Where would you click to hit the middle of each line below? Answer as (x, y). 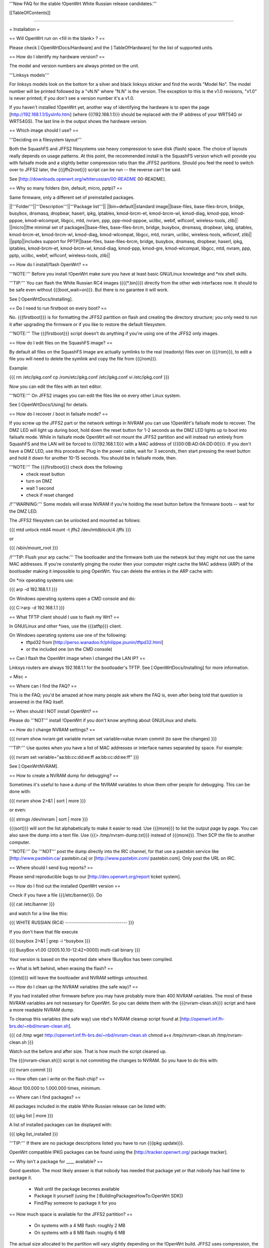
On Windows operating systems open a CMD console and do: (72, 599)
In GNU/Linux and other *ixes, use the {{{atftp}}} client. (66, 626)
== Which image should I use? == (44, 130)
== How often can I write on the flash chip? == (57, 1079)
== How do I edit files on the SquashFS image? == (61, 342)
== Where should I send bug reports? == (51, 867)
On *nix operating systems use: (42, 580)
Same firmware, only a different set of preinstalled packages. (72, 197)
